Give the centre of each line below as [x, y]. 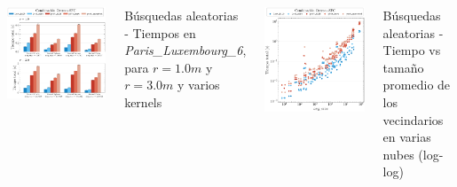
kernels [143, 101]
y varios [199, 85]
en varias [407, 137]
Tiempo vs [412, 50]
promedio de [417, 85]
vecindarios [413, 119]
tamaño [403, 67]
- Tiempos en [160, 32]
